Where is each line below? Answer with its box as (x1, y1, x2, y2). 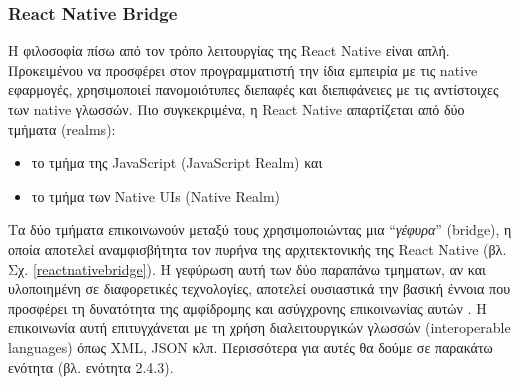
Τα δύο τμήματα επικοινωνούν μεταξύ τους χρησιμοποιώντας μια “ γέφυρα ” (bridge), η (8, 219, 512, 240)
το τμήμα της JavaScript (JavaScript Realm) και (31, 152, 323, 173)
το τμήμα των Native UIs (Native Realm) (31, 185, 281, 206)
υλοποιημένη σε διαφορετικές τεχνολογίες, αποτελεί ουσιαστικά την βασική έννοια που (8, 278, 511, 299)
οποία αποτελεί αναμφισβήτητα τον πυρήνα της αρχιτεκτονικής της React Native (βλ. (8, 238, 507, 259)
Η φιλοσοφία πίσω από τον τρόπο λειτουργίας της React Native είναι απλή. (8, 40, 450, 61)
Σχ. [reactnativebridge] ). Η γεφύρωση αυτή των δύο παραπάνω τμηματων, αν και (8, 258, 486, 279)
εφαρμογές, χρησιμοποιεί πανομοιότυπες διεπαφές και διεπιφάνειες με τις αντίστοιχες (8, 79, 499, 100)
